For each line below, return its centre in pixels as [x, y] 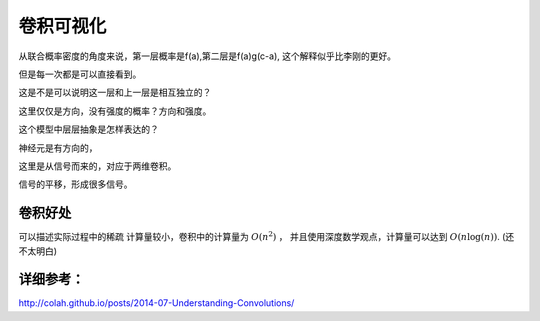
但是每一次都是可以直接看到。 [80, 74]
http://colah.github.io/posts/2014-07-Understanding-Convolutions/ [156, 303]
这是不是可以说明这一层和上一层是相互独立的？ [115, 92]
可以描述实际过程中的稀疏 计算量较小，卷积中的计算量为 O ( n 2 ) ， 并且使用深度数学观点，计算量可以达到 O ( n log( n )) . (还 [266, 236]
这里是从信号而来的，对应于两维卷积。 [97, 166]
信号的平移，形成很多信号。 [75, 184]
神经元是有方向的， [58, 147]
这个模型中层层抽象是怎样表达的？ [88, 129]
